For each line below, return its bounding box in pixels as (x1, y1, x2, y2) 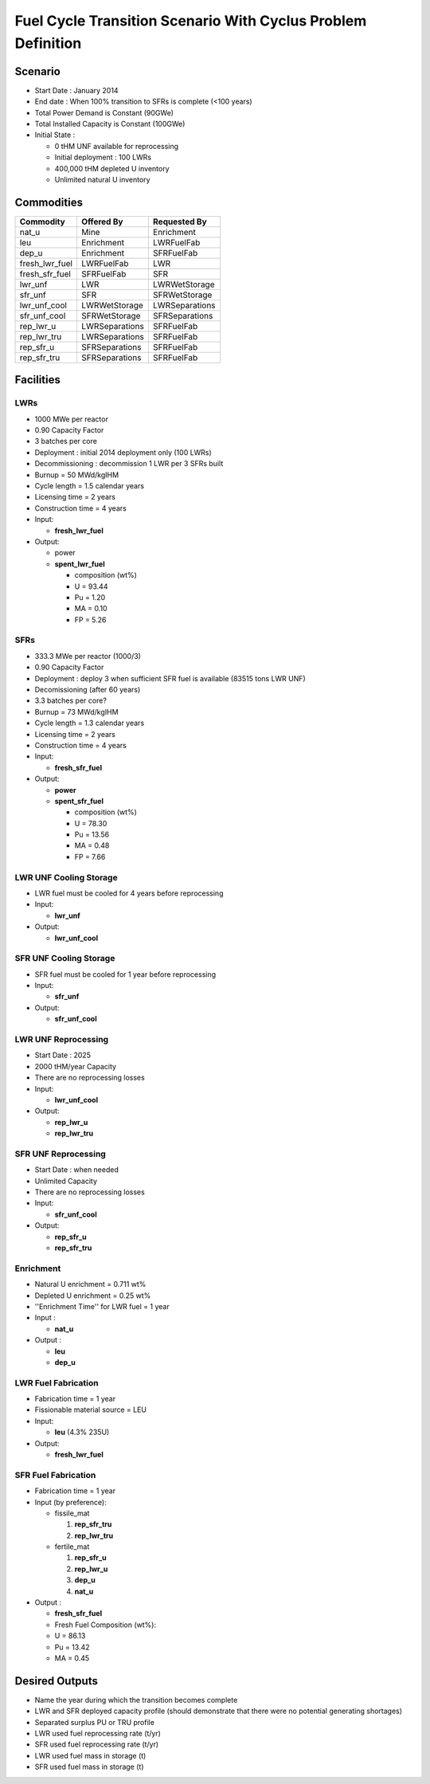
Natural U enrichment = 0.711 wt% (34, 1280, 147, 1289)
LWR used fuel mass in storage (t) (34, 1751, 147, 1760)
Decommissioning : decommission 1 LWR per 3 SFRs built (34, 459, 224, 469)
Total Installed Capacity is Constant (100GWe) (34, 120, 186, 129)
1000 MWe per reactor (34, 414, 109, 424)
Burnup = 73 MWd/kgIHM (34, 707, 119, 716)
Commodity (19, 216, 65, 227)
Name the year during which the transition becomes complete (34, 1695, 238, 1704)
